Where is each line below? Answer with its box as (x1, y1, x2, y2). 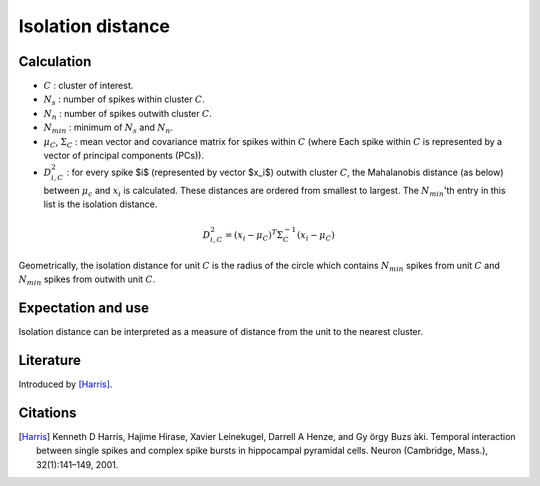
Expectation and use (18, 300, 150, 317)
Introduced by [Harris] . (18, 378, 113, 390)
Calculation (18, 53, 92, 70)
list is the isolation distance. (43, 198, 158, 210)
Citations (18, 404, 77, 421)
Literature (18, 352, 82, 369)
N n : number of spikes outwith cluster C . (43, 107, 212, 122)
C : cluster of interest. (43, 80, 134, 92)
